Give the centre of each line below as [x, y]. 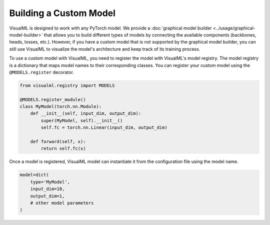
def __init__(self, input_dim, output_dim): [86, 114]
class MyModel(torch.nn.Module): [61, 107]
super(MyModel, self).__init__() [82, 121]
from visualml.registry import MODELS [67, 85]
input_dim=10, [47, 189]
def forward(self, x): [58, 142]
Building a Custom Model [62, 13]
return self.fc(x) [63, 149]
